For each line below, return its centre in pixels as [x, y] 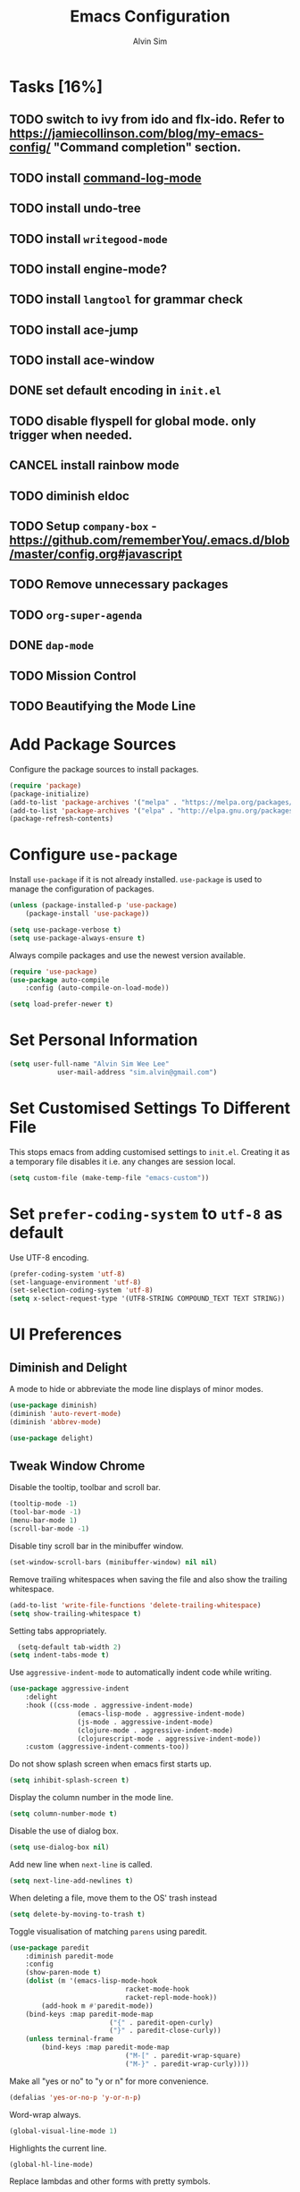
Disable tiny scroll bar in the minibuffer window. [96, 1546]
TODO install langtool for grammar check [126, 300]
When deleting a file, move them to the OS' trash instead [113, 1898]
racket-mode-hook [157, 1990]
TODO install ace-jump [74, 329]
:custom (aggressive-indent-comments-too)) [108, 1747]
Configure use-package [94, 855]
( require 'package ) [46, 785]
